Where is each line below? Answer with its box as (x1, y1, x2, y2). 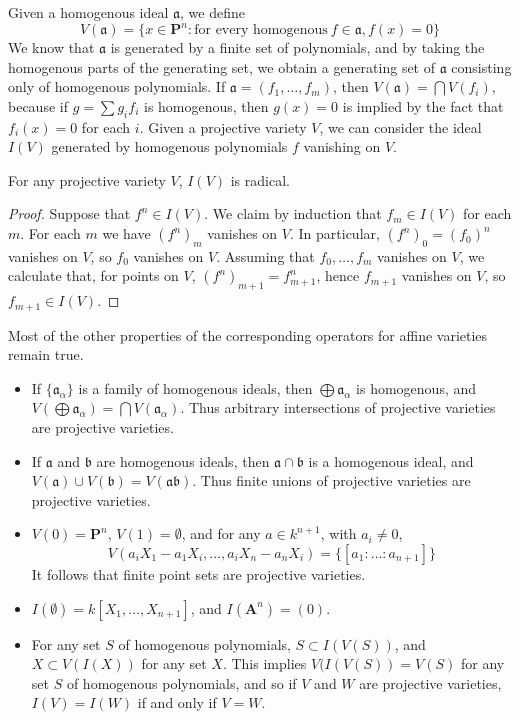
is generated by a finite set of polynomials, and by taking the (110, 37, 485, 58)
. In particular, (289, 223, 380, 244)
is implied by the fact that (342, 95, 504, 116)
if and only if (137, 692, 217, 713)
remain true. (8, 344, 84, 365)
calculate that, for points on (8, 265, 179, 286)
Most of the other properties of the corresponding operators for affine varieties (8, 324, 488, 345)
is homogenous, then (143, 95, 269, 116)
